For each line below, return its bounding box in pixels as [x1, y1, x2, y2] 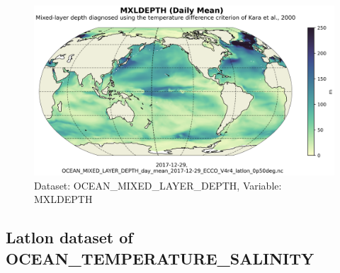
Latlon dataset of [6, 226, 133, 248]
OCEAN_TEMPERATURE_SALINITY [6, 247, 314, 269]
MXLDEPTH [34, 192, 93, 207]
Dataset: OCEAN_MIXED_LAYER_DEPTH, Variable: [34, 178, 282, 192]
